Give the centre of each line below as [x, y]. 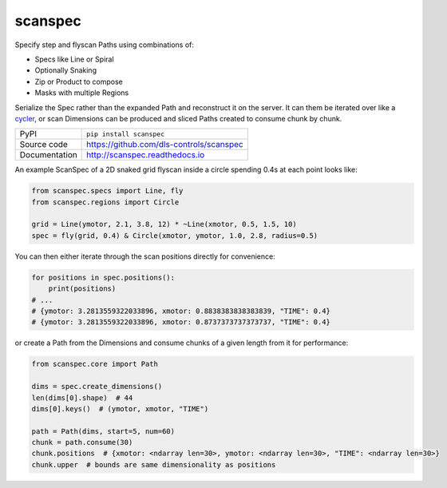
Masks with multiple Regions [82, 93]
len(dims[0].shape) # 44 [82, 398]
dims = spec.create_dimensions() [97, 387]
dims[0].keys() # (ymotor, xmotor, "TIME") [120, 409]
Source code [44, 145]
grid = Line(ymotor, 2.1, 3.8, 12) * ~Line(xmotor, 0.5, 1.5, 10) [164, 224]
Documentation [48, 155]
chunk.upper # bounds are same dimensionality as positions [154, 464]
